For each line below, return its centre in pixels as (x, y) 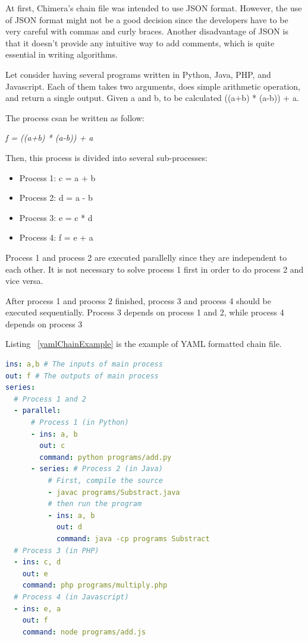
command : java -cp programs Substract (133, 539)
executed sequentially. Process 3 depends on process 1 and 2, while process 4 (145, 312)
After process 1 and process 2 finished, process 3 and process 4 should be (138, 300)
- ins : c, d (37, 562)
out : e (35, 574)
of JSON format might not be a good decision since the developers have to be (147, 19)
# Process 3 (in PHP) (56, 550)
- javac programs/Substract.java (114, 492)
